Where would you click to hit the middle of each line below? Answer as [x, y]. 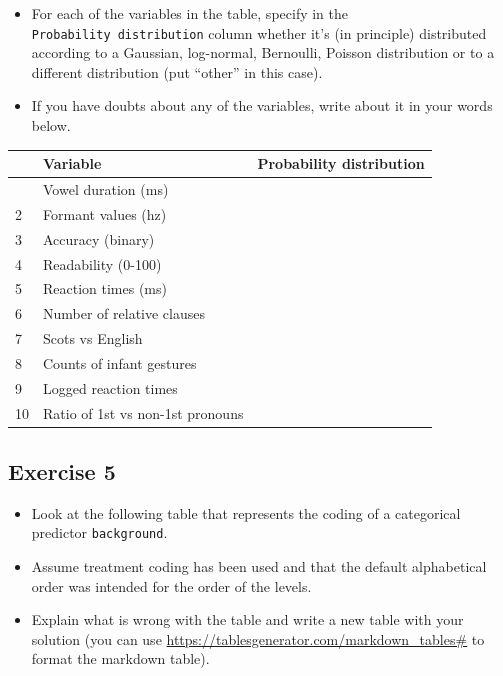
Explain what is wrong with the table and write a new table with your [247, 619]
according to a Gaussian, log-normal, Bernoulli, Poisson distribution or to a [263, 52]
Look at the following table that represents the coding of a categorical [246, 512]
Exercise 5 [62, 471]
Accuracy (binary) [99, 238]
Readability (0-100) [102, 263]
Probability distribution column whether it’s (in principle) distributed [259, 32]
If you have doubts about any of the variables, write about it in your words [262, 105]
